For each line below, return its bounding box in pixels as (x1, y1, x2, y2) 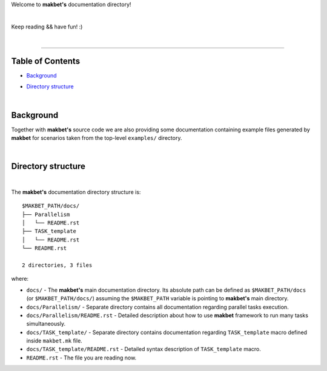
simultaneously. (26, 320, 66, 327)
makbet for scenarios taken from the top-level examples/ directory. (11, 134, 182, 142)
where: (11, 275, 29, 283)
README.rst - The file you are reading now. (26, 354, 137, 361)
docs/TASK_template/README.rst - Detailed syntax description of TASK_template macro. (26, 346, 262, 353)
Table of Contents (11, 56, 81, 66)
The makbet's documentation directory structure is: (11, 188, 141, 195)
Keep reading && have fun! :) (11, 23, 83, 30)
